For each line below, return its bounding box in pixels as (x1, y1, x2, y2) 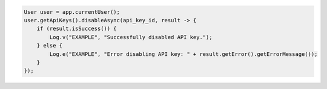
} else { (36, 42, 63, 49)
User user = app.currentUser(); (24, 8, 121, 15)
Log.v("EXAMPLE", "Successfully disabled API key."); (49, 34, 213, 40)
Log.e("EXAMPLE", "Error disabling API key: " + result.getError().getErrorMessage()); (49, 51, 318, 57)
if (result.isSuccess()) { (36, 25, 117, 32)
